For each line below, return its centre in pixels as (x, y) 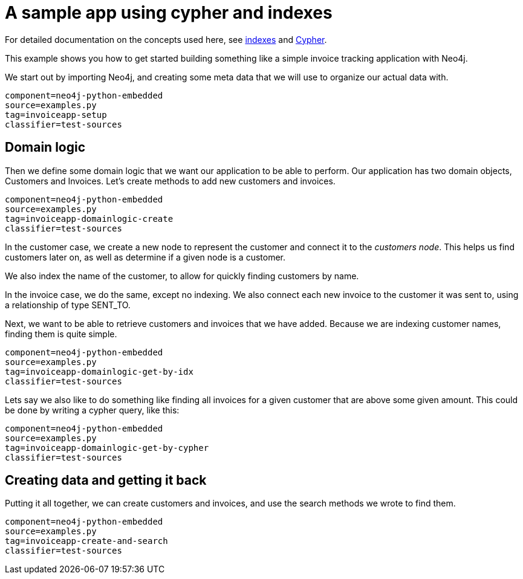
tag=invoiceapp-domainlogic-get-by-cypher (107, 448)
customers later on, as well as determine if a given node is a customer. (145, 257)
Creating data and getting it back (106, 480)
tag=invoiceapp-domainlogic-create (89, 218)
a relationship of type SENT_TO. (68, 305)
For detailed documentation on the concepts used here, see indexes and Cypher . (166, 39)
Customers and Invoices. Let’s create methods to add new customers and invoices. (170, 181)
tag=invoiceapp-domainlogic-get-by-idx (99, 371)
